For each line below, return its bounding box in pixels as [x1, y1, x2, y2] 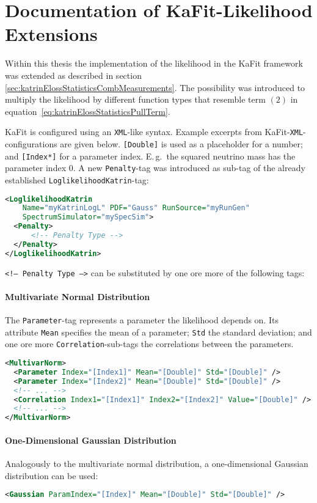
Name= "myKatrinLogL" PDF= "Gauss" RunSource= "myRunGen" [22, 204, 250, 213]
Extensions [5, 21, 98, 46]
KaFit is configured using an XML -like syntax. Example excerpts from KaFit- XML [5, 125, 304, 138]
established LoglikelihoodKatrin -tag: [5, 173, 149, 186]
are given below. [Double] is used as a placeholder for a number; [60, 137, 303, 150]
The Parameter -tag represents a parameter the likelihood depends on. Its [5, 314, 279, 326]
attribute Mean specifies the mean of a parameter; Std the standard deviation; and [5, 325, 312, 338]
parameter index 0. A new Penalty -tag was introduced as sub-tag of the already [5, 161, 305, 174]
